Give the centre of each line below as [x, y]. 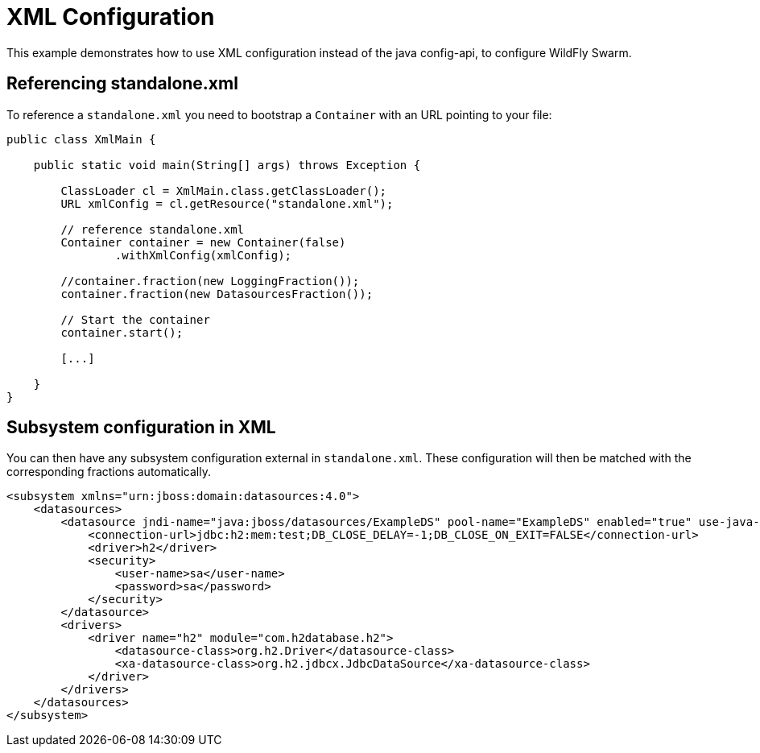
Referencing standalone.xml [122, 84]
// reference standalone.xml [153, 229]
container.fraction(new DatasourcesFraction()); [217, 294]
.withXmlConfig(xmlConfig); [203, 255]
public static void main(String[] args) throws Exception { [227, 165]
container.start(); [122, 332]
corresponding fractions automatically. [109, 472]
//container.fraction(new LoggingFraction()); [210, 281]
